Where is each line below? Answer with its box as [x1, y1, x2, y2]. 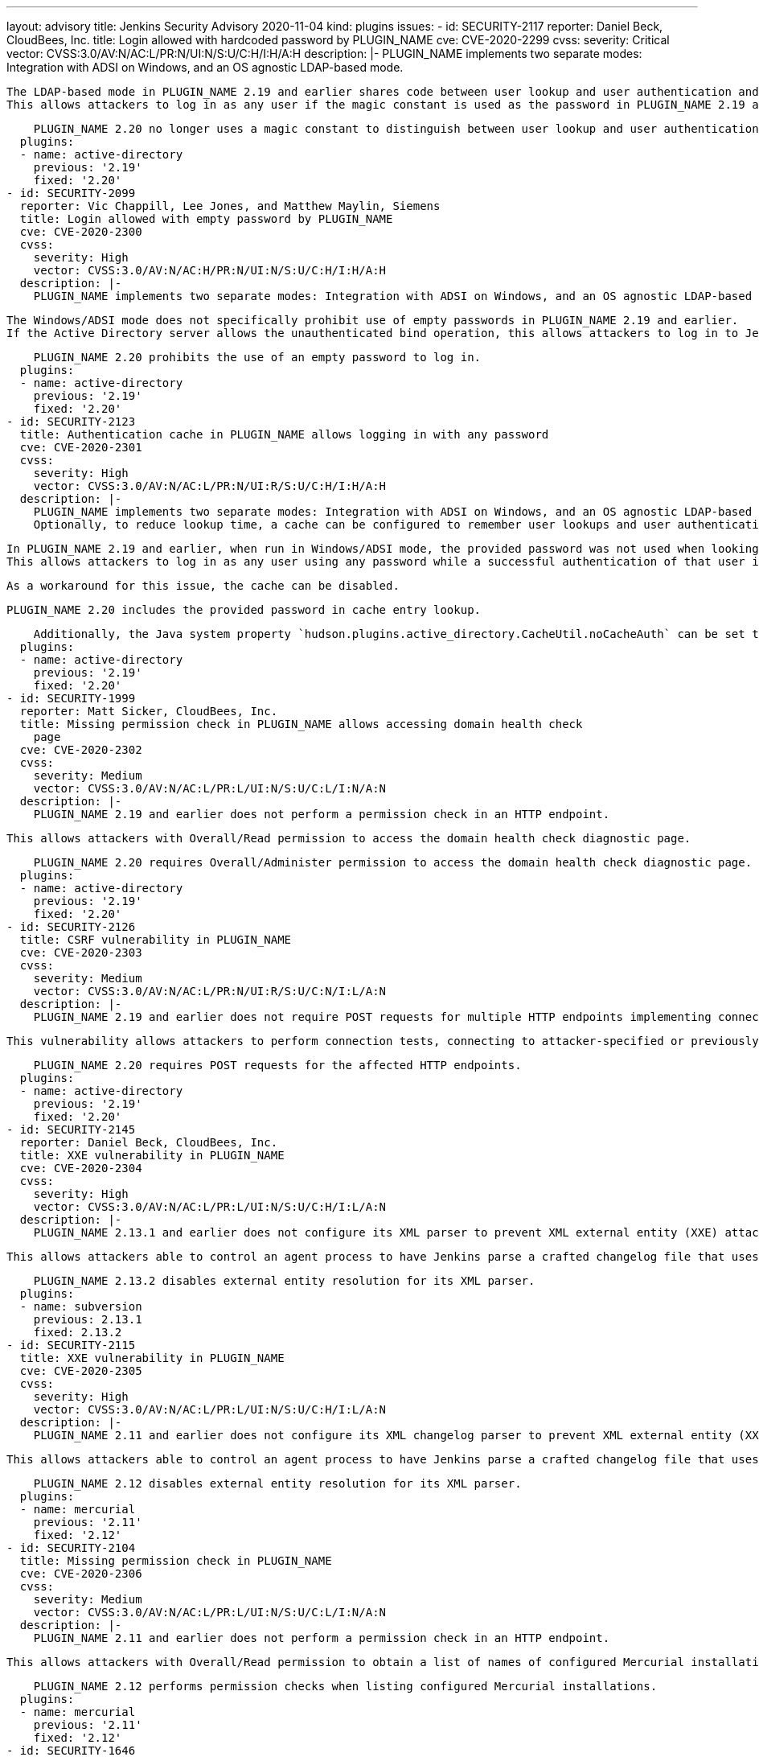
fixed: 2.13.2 [33, 1326, 122, 1339]
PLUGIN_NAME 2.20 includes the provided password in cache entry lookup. [6, 603, 482, 616]
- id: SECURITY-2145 [6, 1123, 136, 1136]
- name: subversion [19, 1300, 142, 1313]
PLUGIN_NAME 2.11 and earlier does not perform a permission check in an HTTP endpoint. [33, 1631, 610, 1644]
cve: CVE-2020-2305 [19, 1364, 142, 1377]
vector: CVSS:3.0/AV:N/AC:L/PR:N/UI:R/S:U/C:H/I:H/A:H [33, 479, 387, 492]
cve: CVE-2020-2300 [19, 225, 142, 238]
